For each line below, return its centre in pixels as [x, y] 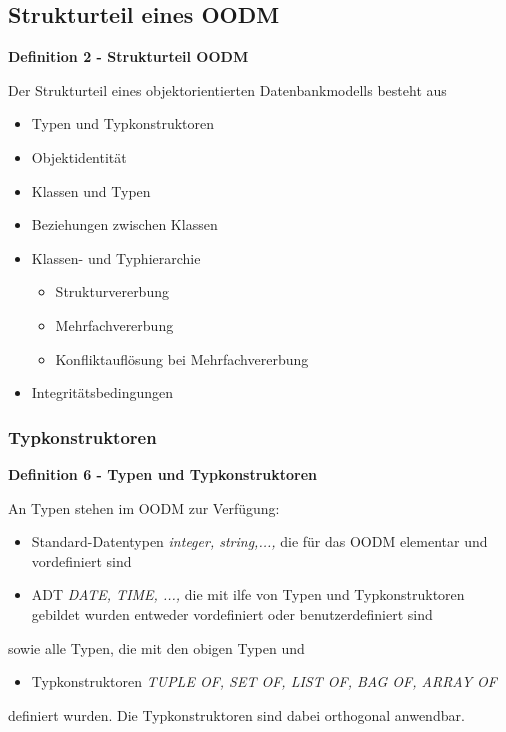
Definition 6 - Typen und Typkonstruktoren [163, 473]
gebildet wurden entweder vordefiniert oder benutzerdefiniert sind [232, 613]
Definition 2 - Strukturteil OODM [128, 56]
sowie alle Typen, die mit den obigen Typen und [156, 647]
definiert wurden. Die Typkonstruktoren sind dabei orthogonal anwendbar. [236, 714]
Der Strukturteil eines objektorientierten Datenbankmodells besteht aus [227, 89]
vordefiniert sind [81, 560]
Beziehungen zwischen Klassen [124, 224]
